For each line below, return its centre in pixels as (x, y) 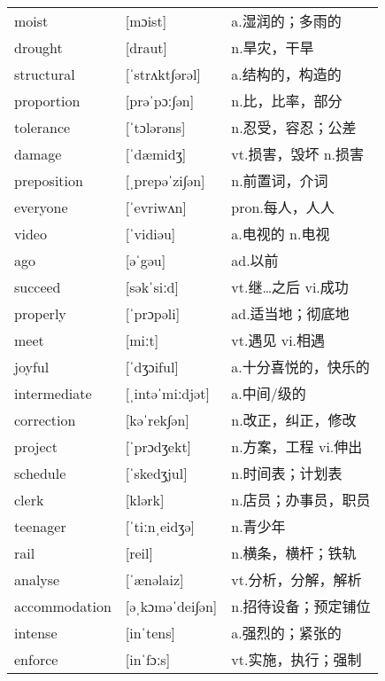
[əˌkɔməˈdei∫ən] (171, 606)
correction (45, 419)
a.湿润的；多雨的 (286, 21)
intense (36, 632)
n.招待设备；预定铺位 (301, 607)
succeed (38, 286)
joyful (32, 366)
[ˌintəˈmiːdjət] (167, 393)
